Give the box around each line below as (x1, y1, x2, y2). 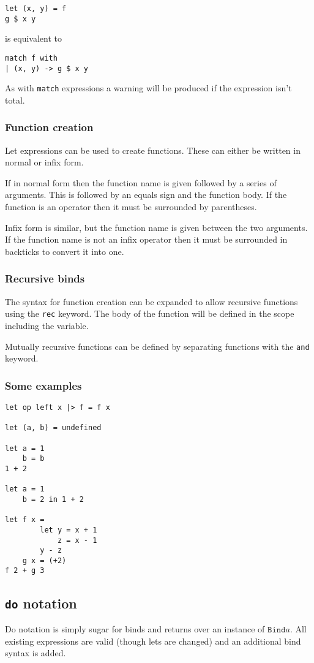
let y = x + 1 (40, 525, 97, 534)
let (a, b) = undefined (5, 423, 102, 433)
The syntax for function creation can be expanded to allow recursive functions (5, 295, 298, 308)
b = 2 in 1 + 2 (22, 494, 84, 504)
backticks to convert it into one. (5, 244, 124, 257)
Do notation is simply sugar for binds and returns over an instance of (5, 622, 265, 635)
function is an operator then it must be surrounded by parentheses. (5, 200, 257, 213)
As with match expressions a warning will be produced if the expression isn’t (5, 81, 292, 94)
